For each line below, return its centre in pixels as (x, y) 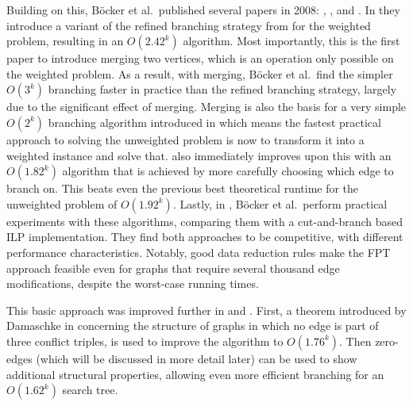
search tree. (90, 390)
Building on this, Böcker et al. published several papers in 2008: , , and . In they (203, 10)
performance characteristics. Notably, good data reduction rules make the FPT (199, 252)
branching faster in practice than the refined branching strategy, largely (222, 89)
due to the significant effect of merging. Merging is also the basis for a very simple (206, 107)
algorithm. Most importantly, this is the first (291, 41)
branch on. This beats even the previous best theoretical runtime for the (183, 188)
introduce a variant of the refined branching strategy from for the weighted (189, 25)
